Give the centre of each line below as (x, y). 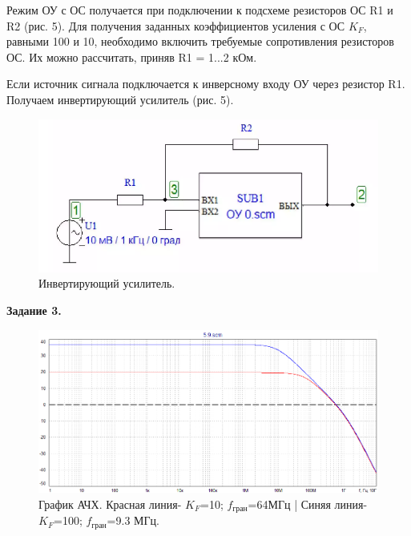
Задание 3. (34, 310)
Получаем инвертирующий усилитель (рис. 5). (120, 99)
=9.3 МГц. (133, 520)
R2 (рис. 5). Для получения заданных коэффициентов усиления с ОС (176, 25)
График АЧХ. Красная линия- (110, 504)
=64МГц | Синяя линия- (308, 504)
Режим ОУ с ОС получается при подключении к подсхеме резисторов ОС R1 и (200, 10)
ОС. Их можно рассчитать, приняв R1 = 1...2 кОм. (132, 56)
